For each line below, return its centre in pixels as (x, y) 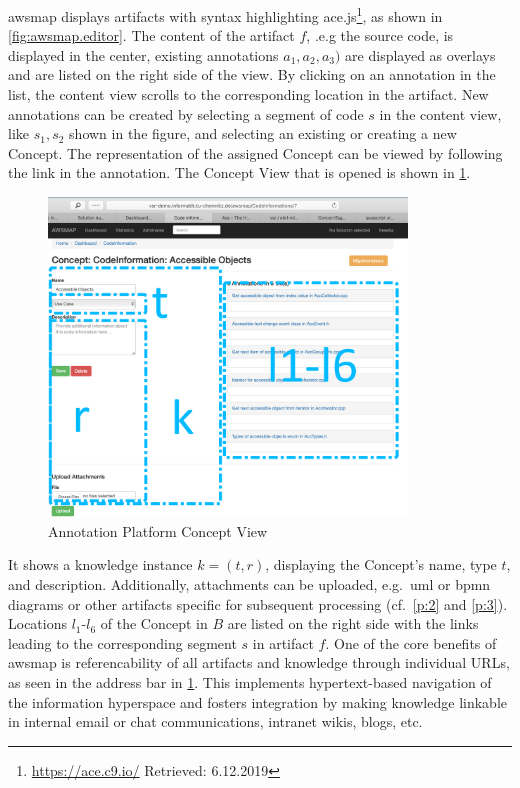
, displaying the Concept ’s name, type (381, 564)
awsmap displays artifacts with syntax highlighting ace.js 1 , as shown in (225, 14)
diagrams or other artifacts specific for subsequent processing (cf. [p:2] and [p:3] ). (258, 603)
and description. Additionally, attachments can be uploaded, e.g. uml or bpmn (249, 584)
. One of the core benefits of (411, 642)
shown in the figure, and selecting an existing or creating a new (263, 133)
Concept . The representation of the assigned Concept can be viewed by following (255, 152)
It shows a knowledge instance (100, 564)
